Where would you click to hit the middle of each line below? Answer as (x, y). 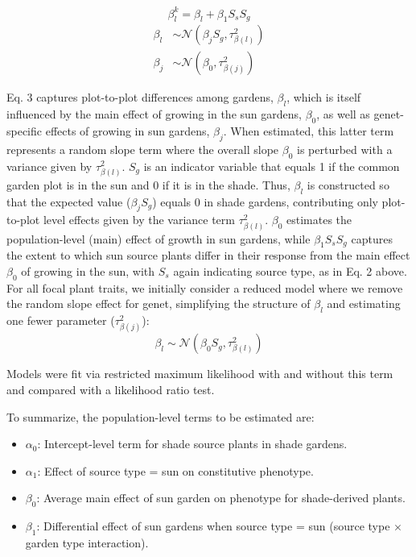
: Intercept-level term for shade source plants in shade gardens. (192, 444)
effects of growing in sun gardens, (128, 130)
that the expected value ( (69, 201)
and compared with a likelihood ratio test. (111, 389)
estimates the (319, 220)
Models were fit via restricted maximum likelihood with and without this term (200, 374)
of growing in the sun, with (88, 270)
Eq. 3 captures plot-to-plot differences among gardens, (140, 97)
